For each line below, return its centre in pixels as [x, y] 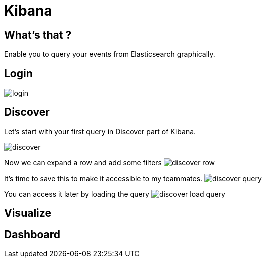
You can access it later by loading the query [77, 194]
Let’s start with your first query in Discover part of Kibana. [100, 131]
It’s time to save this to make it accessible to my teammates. [103, 178]
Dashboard [32, 234]
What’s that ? [38, 35]
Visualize [28, 213]
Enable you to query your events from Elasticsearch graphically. [110, 54]
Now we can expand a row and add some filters [83, 162]
